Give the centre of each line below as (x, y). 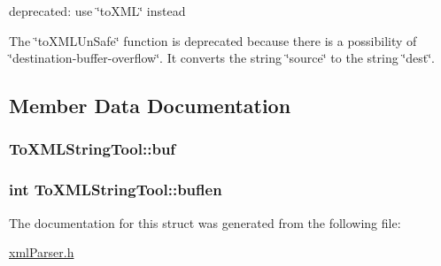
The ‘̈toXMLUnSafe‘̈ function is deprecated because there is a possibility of (213, 40)
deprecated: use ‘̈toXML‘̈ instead (97, 11)
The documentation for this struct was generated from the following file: (205, 222)
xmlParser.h (42, 252)
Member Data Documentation (150, 106)
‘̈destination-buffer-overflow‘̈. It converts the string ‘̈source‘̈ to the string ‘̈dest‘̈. (222, 58)
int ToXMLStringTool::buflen (116, 190)
